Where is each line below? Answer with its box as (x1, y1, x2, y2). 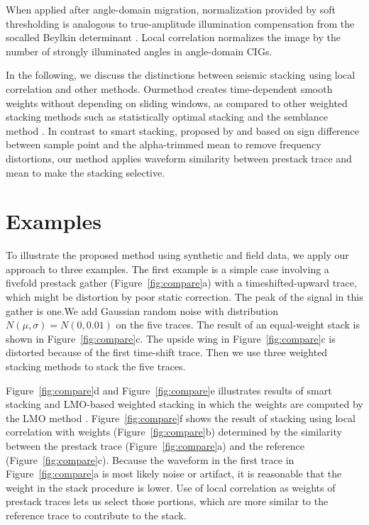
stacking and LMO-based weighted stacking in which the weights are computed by (6, 397, 363, 411)
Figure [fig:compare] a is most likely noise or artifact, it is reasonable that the (6, 466, 342, 481)
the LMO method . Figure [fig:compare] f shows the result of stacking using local (6, 410, 356, 425)
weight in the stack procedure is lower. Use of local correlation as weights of (6, 480, 336, 494)
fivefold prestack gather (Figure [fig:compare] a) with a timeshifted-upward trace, (6, 275, 357, 290)
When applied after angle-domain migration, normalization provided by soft (6, 2, 336, 16)
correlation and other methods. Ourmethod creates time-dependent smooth (6, 81, 333, 96)
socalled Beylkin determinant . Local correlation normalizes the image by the (6, 30, 341, 45)
